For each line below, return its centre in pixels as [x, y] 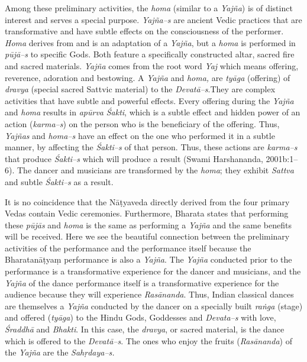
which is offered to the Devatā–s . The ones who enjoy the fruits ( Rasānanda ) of [148, 340]
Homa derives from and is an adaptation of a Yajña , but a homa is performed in [150, 42]
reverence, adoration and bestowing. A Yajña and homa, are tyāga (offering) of [148, 77]
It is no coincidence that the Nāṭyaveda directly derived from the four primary [147, 201]
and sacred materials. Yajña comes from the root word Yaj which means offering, [152, 65]
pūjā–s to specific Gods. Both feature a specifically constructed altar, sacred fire [150, 54]
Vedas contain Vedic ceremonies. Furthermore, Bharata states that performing [147, 213]
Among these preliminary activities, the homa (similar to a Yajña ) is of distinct [149, 8]
